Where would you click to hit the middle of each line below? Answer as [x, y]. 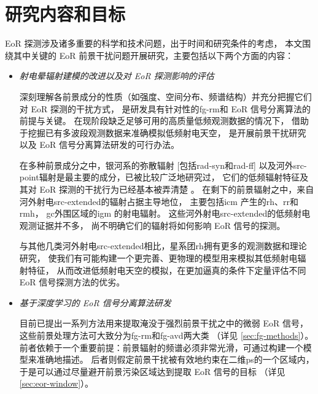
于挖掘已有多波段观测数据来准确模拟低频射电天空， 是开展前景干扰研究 [163, 132]
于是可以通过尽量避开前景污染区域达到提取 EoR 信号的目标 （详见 [152, 371]
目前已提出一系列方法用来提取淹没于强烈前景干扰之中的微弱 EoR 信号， [164, 323]
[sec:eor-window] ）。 [56, 383]
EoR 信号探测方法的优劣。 [72, 282]
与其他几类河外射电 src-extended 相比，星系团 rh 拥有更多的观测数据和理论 [163, 246]
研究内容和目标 [65, 14]
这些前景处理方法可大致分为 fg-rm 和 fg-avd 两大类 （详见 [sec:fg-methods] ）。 [166, 335]
